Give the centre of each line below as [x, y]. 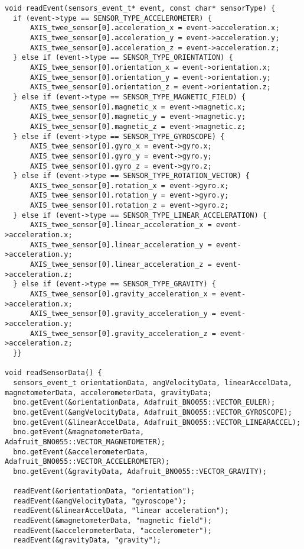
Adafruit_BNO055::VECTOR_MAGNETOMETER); [85, 442]
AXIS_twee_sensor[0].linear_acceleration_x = [121, 225]
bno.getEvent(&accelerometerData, [81, 452]
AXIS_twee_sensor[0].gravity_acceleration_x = [123, 294]
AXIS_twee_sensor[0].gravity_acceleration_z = [123, 333]
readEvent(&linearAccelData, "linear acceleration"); [121, 511]
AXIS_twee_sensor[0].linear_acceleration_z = [121, 265]
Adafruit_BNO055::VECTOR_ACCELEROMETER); [87, 462]
